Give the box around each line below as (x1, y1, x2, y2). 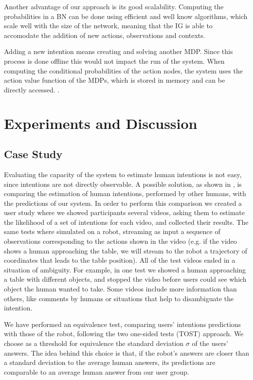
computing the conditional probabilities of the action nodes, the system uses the (4, 65, 243, 75)
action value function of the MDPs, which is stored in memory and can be (4, 75, 225, 85)
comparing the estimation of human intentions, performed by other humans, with (4, 188, 246, 199)
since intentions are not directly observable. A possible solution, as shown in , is (4, 179, 242, 189)
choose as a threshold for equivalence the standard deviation (4, 338, 184, 348)
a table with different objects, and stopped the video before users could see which (4, 274, 247, 284)
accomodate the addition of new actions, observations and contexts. (4, 30, 205, 40)
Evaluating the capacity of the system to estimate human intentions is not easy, (4, 169, 242, 179)
